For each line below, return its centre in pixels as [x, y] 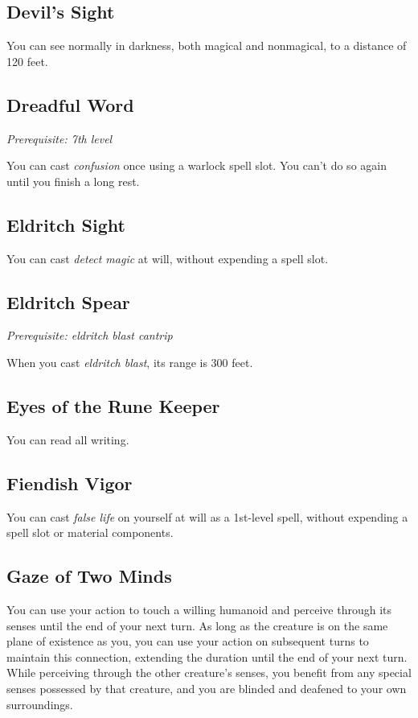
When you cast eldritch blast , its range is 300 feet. [130, 362]
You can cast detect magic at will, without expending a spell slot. [168, 258]
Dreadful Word [70, 104]
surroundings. [40, 704]
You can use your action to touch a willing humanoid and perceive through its [199, 609]
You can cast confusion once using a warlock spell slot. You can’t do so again [197, 165]
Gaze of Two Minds [89, 576]
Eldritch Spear [68, 301]
